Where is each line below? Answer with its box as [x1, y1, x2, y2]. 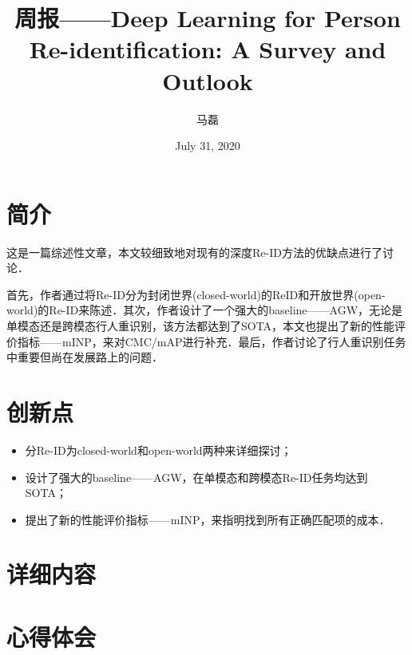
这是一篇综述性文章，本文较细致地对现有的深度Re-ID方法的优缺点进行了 [6, 243, 382, 260]
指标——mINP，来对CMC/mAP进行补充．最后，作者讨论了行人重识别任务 [17, 333, 406, 349]
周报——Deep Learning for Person [14, 2, 401, 34]
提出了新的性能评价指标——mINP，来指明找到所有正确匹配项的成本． [25, 511, 390, 527]
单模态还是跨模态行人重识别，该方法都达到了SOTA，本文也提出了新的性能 [6, 318, 395, 333]
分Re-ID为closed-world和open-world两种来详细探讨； [25, 441, 292, 458]
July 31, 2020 [175, 137, 240, 154]
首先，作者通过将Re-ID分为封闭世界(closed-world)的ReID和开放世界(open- [6, 286, 386, 302]
